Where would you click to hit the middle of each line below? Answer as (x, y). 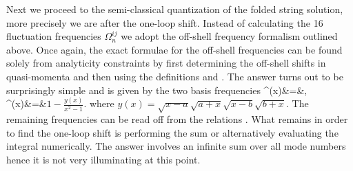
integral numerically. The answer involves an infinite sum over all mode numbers (176, 146)
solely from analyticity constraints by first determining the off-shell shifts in (166, 63)
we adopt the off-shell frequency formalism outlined (229, 36)
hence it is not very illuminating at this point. (103, 160)
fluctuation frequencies (54, 36)
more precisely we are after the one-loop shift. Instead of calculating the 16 (165, 22)
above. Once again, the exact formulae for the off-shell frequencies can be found (174, 49)
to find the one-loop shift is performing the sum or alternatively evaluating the (172, 132)
